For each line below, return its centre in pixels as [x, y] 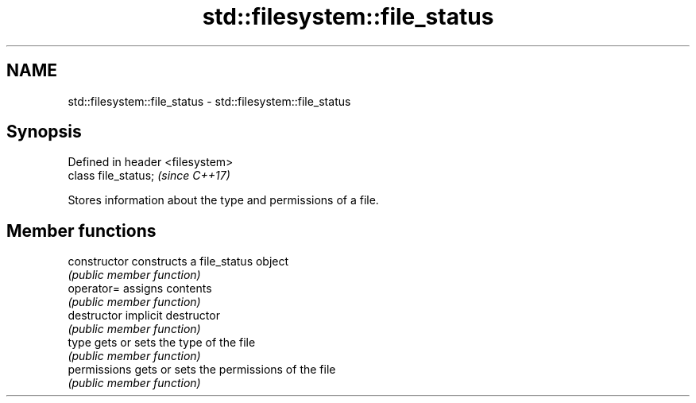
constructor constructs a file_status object [178, 262]
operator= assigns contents [140, 289]
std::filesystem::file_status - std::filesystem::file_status [209, 101]
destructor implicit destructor [144, 316]
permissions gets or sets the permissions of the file [202, 370]
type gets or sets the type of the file [162, 343]
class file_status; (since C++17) [149, 176]
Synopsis [44, 132]
